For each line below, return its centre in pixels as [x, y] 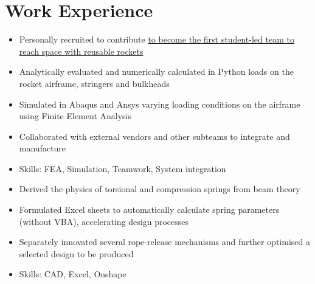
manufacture [43, 148]
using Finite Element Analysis [75, 116]
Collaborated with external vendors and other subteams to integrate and [154, 136]
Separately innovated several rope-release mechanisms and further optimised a [164, 242]
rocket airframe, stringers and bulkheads [94, 83]
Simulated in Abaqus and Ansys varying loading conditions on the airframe [160, 104]
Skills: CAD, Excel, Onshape [73, 274]
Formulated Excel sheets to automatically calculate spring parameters [149, 210]
